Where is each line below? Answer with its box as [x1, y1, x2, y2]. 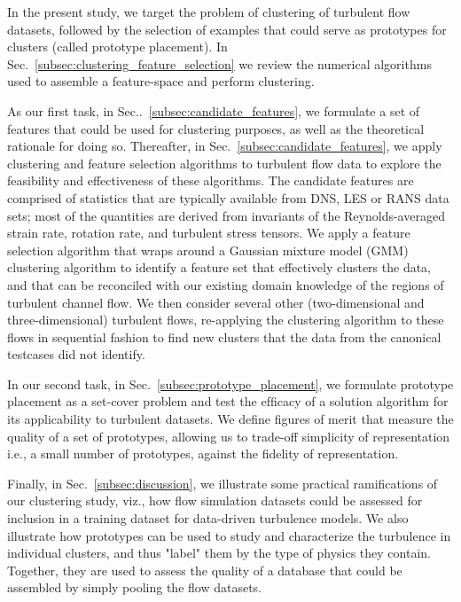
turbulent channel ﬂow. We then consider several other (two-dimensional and [7, 293, 425, 311]
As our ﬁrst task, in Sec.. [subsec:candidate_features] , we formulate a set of [7, 101, 420, 120]
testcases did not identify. [7, 345, 145, 364]
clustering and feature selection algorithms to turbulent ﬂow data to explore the [7, 153, 441, 172]
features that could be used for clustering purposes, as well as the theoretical [7, 119, 425, 137]
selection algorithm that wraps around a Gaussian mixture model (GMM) [7, 240, 409, 259]
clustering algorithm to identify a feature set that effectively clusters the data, [7, 258, 432, 277]
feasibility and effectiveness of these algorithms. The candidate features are [7, 171, 414, 190]
